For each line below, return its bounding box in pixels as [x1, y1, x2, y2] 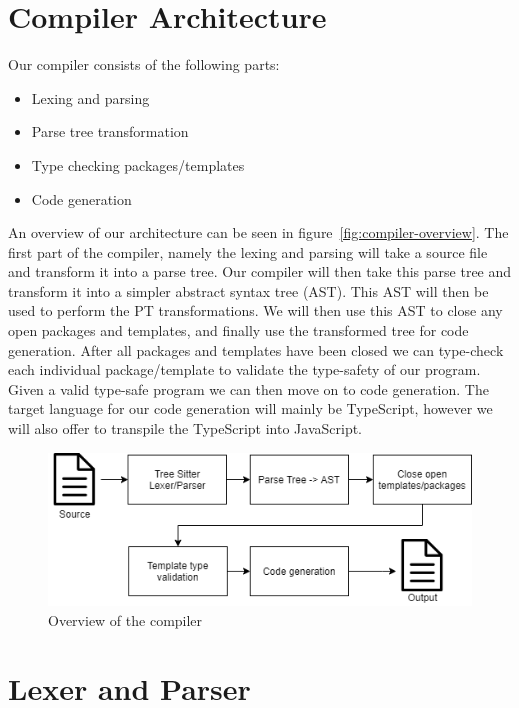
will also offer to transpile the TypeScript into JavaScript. [8, 418, 363, 439]
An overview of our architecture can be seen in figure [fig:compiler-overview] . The [8, 222, 509, 243]
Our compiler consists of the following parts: [8, 54, 280, 75]
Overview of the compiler [48, 609, 203, 630]
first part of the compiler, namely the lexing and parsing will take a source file [8, 241, 488, 262]
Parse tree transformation [31, 121, 189, 142]
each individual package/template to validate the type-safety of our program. [8, 359, 481, 380]
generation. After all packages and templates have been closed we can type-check [8, 339, 504, 360]
